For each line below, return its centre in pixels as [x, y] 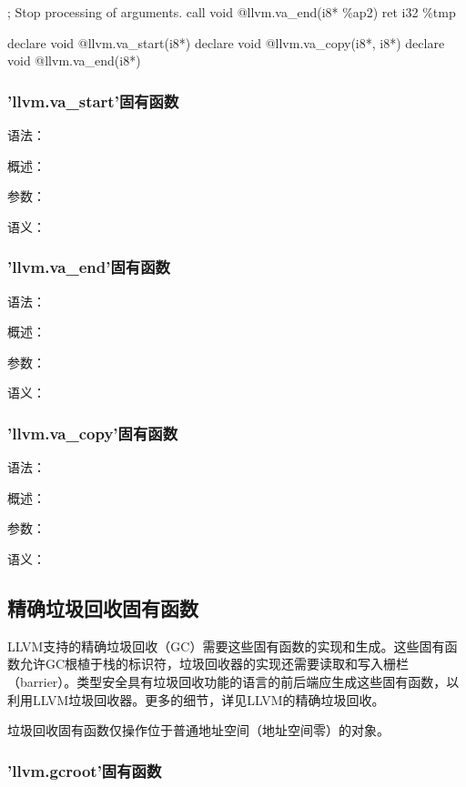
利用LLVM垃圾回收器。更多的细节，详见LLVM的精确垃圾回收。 [196, 699]
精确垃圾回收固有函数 [103, 607]
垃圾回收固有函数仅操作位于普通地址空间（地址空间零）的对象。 [198, 730]
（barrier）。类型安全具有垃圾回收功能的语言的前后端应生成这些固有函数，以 [233, 681]
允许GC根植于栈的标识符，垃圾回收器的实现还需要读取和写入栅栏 [214, 664]
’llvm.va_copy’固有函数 [93, 433]
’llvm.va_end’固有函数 [89, 267]
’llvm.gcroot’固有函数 [85, 770]
